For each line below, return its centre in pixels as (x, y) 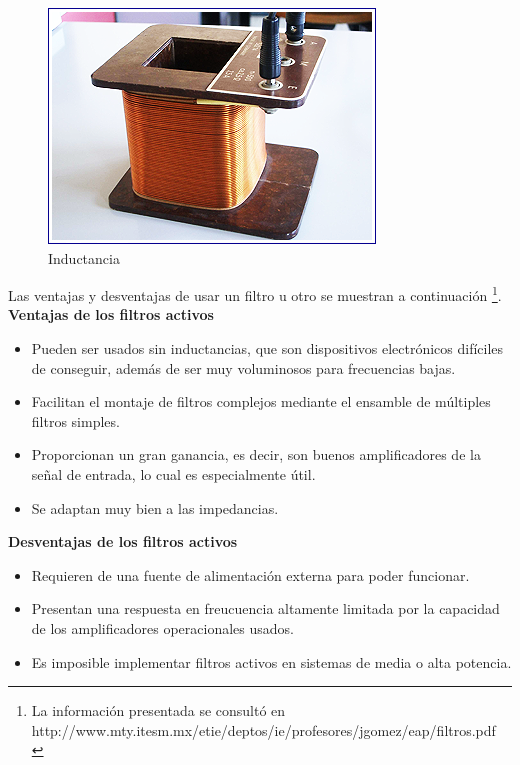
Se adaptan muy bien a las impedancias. (155, 507)
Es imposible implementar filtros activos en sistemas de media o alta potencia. (271, 661)
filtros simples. (75, 420)
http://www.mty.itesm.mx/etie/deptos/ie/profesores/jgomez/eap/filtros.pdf (263, 729)
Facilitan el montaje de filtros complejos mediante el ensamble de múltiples (261, 401)
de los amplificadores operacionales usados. (162, 627)
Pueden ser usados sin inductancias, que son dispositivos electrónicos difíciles (267, 348)
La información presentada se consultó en (158, 710)
